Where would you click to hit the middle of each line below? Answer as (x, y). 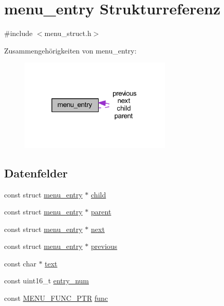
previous (104, 246)
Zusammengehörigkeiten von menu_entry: (70, 50)
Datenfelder (36, 173)
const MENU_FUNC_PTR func (56, 298)
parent (101, 212)
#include (18, 33)
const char (20, 263)
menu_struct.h (68, 33)
